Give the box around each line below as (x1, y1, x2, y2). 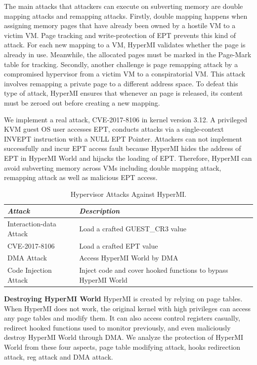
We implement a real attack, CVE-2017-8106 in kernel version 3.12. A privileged (4, 114, 247, 124)
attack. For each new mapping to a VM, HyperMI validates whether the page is (4, 39, 246, 50)
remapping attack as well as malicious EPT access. (4, 172, 158, 182)
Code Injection (7, 265, 52, 275)
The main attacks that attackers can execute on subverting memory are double (4, 1, 243, 11)
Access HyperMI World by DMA (79, 253, 178, 263)
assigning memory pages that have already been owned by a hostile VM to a (4, 20, 236, 31)
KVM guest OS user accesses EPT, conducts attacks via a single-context (4, 124, 224, 134)
